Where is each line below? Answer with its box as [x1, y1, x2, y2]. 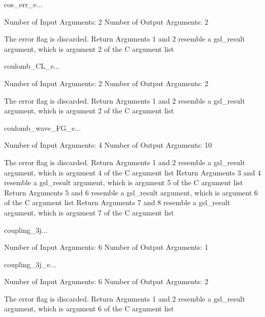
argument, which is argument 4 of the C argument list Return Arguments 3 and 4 [4, 167, 261, 177]
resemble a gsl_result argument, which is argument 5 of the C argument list [4, 177, 243, 188]
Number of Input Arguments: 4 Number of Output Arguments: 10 [4, 140, 212, 150]
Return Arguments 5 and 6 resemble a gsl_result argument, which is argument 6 [4, 187, 258, 197]
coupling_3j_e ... [4, 259, 56, 269]
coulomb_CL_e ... [4, 61, 60, 71]
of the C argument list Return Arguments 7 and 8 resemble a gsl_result [4, 197, 230, 208]
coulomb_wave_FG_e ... [4, 122, 81, 133]
